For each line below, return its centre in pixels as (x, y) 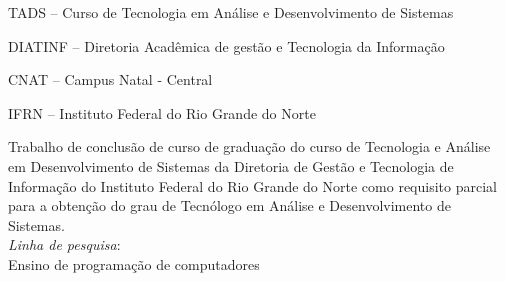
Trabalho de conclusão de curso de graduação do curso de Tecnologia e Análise (249, 146)
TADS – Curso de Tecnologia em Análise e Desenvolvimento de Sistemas (231, 12)
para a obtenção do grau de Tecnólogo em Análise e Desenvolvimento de (229, 205)
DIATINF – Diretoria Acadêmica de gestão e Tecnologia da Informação (226, 45)
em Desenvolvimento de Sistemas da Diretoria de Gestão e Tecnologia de (231, 165)
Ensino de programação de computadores (134, 263)
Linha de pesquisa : (64, 244)
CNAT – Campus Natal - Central (110, 79)
